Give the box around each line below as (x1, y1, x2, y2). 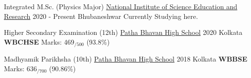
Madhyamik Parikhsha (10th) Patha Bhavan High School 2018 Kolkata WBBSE (4, 54, 248, 64)
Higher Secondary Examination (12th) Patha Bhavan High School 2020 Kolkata (4, 27, 243, 37)
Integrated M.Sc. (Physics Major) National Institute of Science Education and (4, 1, 237, 11)
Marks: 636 (4, 63, 37, 73)
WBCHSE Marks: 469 (4, 36, 75, 47)
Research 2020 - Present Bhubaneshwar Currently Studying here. (4, 11, 198, 21)
